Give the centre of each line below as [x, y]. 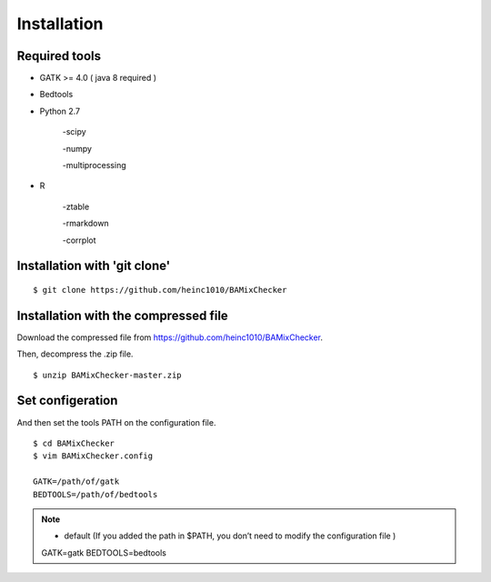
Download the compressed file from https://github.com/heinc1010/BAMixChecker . [170, 337]
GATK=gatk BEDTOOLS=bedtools [104, 552]
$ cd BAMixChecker [74, 443]
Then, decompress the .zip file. [75, 354]
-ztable [76, 206]
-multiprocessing [94, 166]
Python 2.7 [60, 111]
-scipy [74, 132]
